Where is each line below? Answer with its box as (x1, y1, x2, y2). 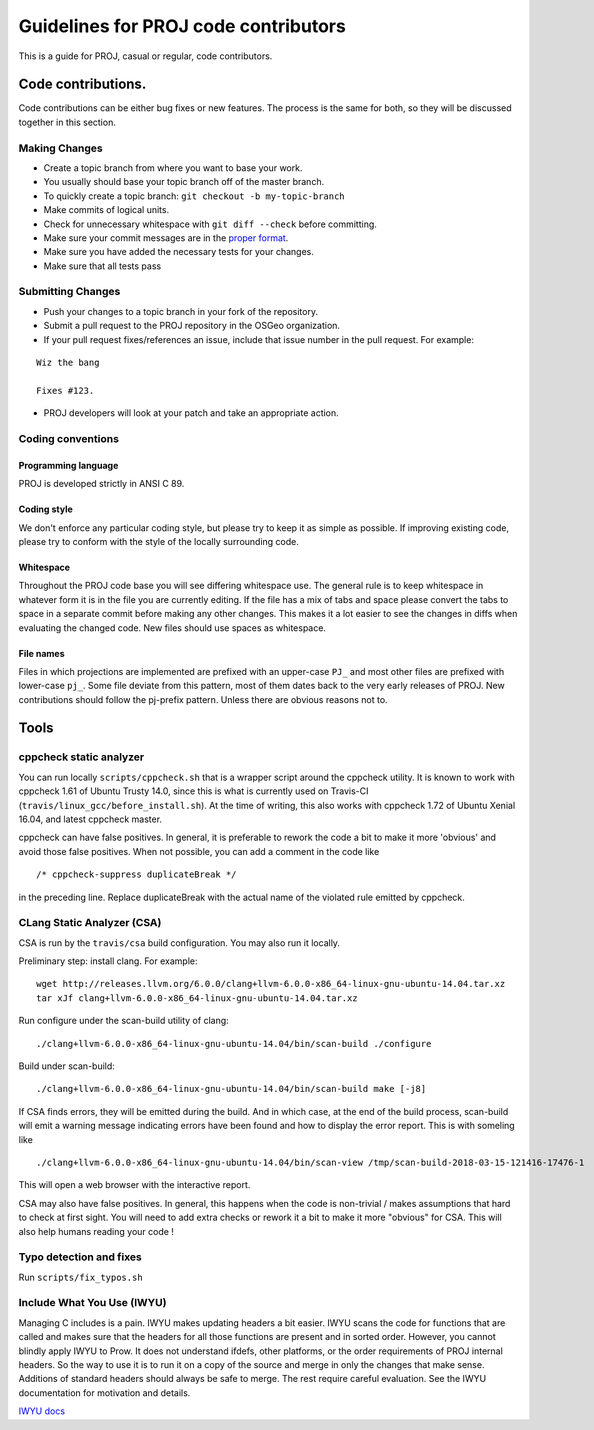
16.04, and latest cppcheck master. (18, 813, 163, 825)
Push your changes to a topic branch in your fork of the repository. (43, 305, 319, 317)
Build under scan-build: (18, 1060, 115, 1072)
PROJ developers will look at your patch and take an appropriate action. (43, 407, 339, 419)
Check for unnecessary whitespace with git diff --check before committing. (43, 218, 377, 230)
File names (18, 647, 65, 659)
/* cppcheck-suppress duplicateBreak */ (36, 869, 237, 880)
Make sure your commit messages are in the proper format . (43, 231, 289, 244)
